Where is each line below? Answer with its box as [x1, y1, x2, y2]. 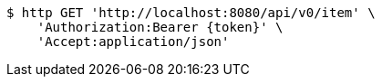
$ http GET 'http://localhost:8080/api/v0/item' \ [6, 5, 376, 20]
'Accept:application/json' [36, 34, 230, 49]
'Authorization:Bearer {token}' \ [36, 20, 284, 34]
